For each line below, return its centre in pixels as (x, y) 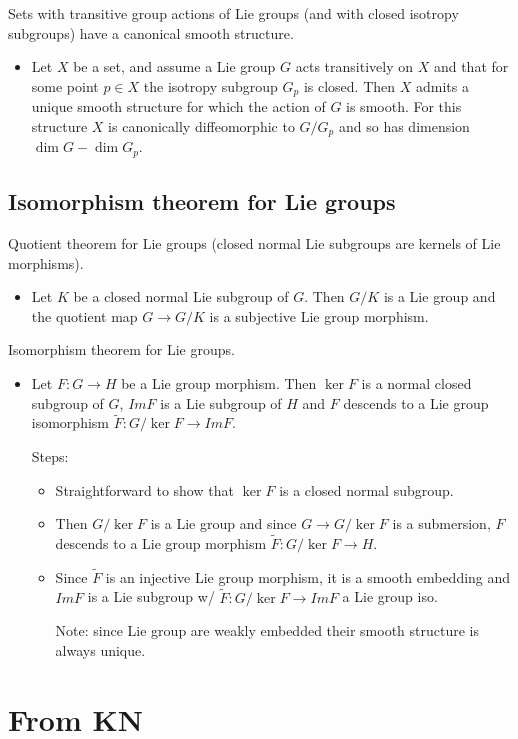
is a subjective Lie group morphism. (319, 315)
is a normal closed (416, 382)
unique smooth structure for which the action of (178, 106)
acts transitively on (354, 66)
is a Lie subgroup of (221, 402)
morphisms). (46, 262)
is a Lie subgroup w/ (151, 596)
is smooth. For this (404, 106)
